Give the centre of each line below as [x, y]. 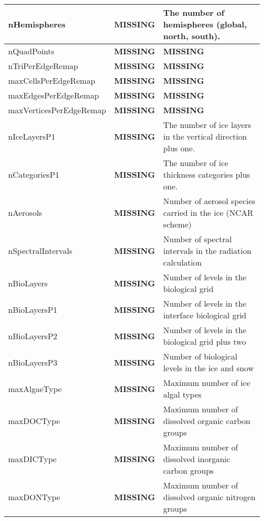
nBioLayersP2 [33, 336]
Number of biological [200, 356]
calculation [183, 262]
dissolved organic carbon [207, 421]
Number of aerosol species [209, 201]
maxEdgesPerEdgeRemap [54, 95]
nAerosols [25, 213]
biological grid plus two [205, 341]
